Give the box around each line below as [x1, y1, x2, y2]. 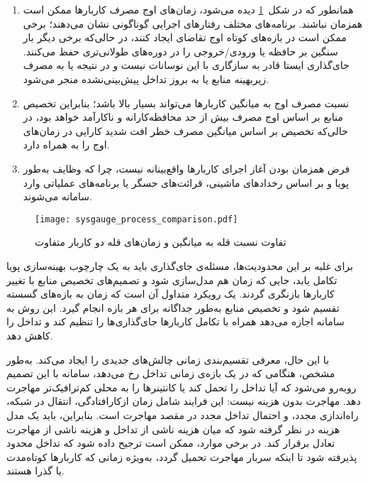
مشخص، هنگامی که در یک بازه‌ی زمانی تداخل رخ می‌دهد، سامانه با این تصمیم [6, 366, 335, 381]
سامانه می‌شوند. [23, 189, 92, 204]
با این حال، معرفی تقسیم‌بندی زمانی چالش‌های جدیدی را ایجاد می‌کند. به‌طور [6, 352, 330, 367]
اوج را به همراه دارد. [23, 137, 110, 152]
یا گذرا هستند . [6, 463, 65, 478]
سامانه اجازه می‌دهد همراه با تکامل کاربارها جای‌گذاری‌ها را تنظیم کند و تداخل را [6, 314, 345, 329]
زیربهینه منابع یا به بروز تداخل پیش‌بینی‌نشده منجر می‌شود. [23, 71, 269, 86]
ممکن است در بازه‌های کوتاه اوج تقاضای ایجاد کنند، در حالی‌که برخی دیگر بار [23, 30, 347, 45]
